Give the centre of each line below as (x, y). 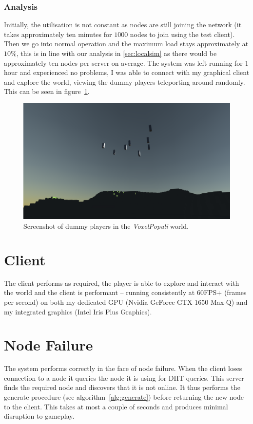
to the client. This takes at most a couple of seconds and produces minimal (116, 406)
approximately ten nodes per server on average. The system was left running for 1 (126, 63)
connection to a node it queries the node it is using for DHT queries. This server (124, 378)
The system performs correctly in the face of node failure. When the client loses (123, 368)
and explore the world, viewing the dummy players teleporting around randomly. (125, 82)
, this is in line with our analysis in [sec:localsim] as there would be (117, 53)
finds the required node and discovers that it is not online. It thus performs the (122, 387)
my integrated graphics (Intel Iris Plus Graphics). (78, 311)
